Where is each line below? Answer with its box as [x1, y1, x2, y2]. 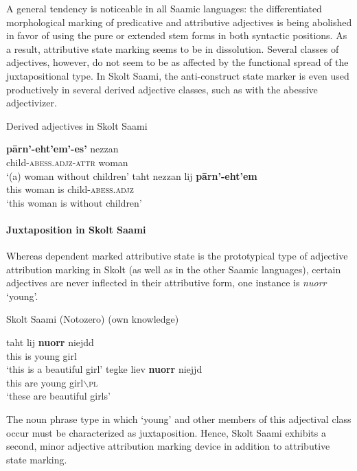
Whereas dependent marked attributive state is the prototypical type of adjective [6, 249, 348, 263]
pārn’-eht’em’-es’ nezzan [6, 141, 119, 156]
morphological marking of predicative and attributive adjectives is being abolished [6, 14, 352, 29]
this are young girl [6, 375, 84, 389]
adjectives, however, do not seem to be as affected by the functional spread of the [6, 55, 349, 69]
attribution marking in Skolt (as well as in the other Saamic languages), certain [6, 262, 341, 276]
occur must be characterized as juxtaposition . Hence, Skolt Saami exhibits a [6, 425, 326, 439]
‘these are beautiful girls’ [6, 389, 111, 403]
